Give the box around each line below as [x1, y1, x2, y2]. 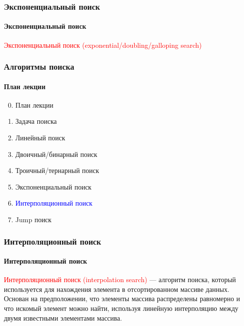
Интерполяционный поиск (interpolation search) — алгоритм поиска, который [4, 274, 236, 285]
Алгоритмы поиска [4, 60, 74, 73]
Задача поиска [15, 116, 57, 126]
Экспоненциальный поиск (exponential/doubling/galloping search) [4, 39, 202, 50]
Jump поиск [15, 214, 52, 225]
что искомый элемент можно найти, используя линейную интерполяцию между [4, 303, 239, 313]
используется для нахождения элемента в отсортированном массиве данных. [4, 284, 229, 294]
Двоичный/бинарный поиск [15, 149, 98, 159]
